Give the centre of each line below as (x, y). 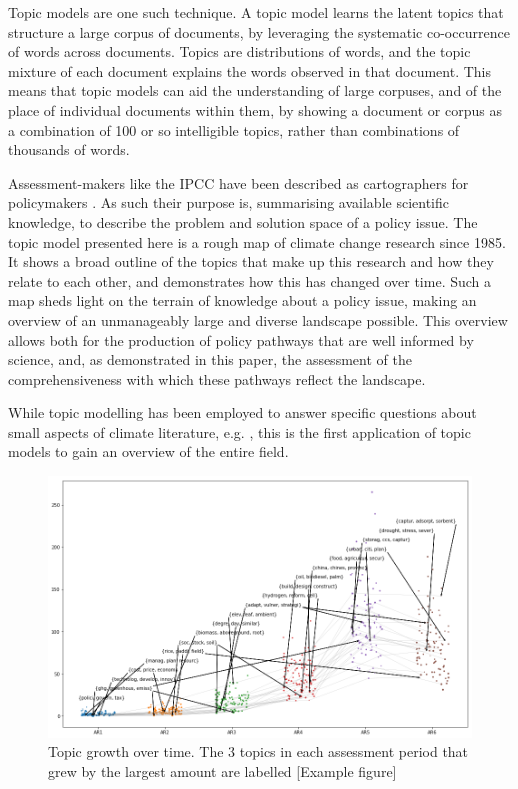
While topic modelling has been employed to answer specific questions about (242, 412)
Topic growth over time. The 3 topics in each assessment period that (258, 751)
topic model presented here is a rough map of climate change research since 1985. (257, 241)
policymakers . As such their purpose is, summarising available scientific (228, 202)
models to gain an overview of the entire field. (148, 451)
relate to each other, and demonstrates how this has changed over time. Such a (250, 280)
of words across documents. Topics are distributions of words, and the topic (239, 51)
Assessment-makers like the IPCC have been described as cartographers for (238, 182)
